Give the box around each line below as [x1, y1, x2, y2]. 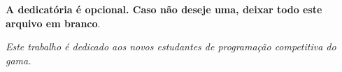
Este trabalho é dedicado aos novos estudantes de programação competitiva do [6, 39, 336, 54]
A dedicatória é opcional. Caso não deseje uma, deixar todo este [6, 2, 322, 16]
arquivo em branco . [6, 15, 101, 30]
